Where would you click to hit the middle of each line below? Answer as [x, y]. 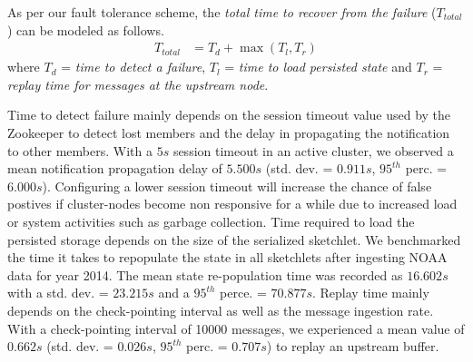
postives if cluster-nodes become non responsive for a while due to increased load [232, 204]
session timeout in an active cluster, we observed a [313, 150]
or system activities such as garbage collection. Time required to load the [211, 221]
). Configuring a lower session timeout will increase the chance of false [237, 186]
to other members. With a [80, 150]
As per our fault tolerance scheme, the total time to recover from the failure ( [222, 12]
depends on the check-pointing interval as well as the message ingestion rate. [221, 310]
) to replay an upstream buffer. [353, 346]
